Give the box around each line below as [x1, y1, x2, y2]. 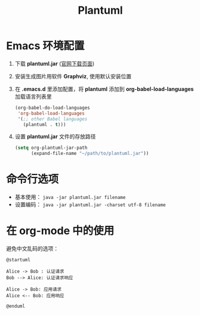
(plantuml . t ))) [23, 121, 66, 127]
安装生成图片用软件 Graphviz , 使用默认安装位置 [14, 72, 132, 79]
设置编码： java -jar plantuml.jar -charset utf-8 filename [14, 201, 166, 208]
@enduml [6, 303, 26, 310]
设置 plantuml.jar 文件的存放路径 [14, 133, 96, 140]
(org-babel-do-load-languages [14, 105, 91, 111]
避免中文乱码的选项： [6, 245, 59, 252]
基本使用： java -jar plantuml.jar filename [14, 194, 126, 201]
